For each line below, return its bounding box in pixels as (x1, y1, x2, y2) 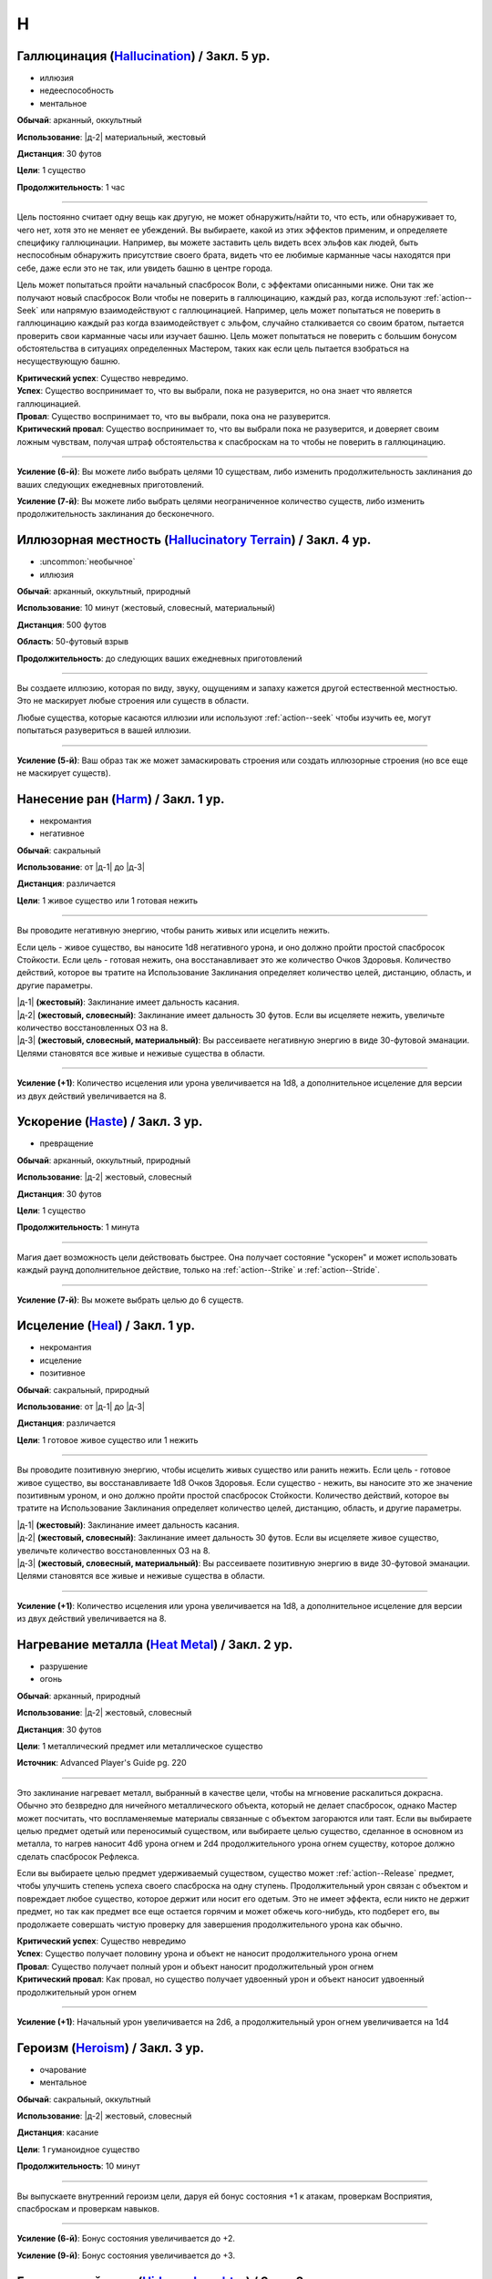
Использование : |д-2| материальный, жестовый (16, 131, 207, 142)
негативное (39, 828, 86, 839)
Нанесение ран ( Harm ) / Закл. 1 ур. (16, 791, 225, 807)
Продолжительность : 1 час (16, 181, 126, 192)
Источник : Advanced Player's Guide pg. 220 (16, 1758, 187, 1769)
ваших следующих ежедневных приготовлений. (16, 479, 204, 490)
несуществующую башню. (16, 356, 120, 366)
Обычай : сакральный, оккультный (16, 2093, 151, 2105)
